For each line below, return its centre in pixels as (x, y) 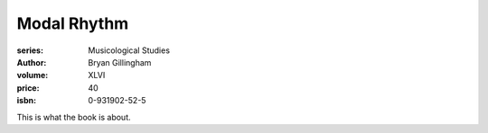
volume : (33, 75)
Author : (32, 62)
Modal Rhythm (73, 23)
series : (30, 50)
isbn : (26, 101)
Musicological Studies (129, 50)
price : (28, 88)
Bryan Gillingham (120, 62)
